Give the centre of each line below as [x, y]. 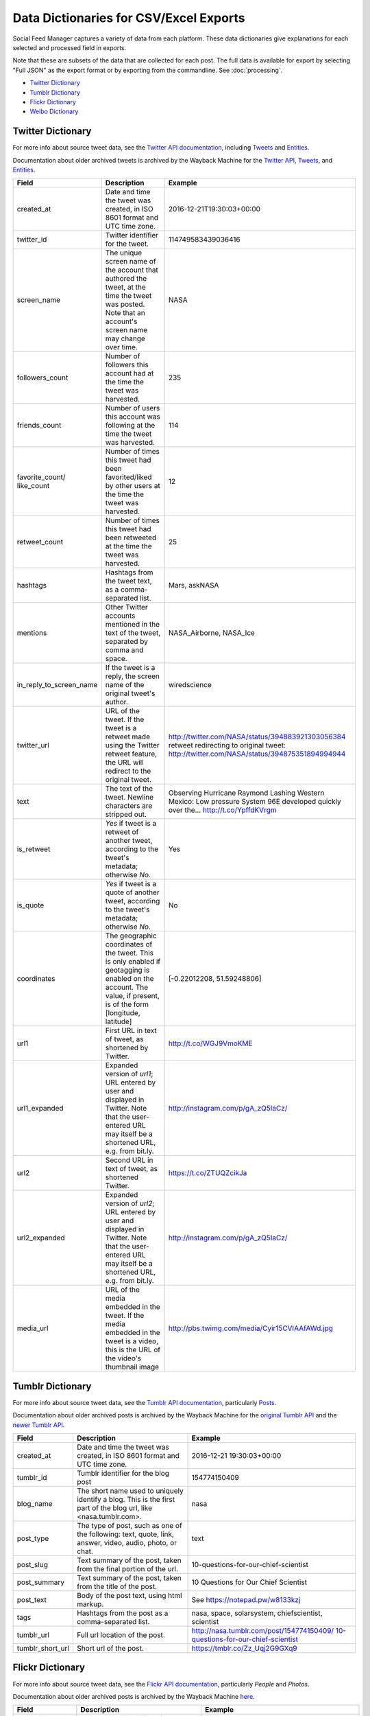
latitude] [119, 1021]
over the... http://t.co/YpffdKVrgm [222, 810]
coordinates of [129, 944]
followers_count [42, 378]
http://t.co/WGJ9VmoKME [210, 1043]
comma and [124, 650]
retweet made [128, 737]
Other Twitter [127, 607]
